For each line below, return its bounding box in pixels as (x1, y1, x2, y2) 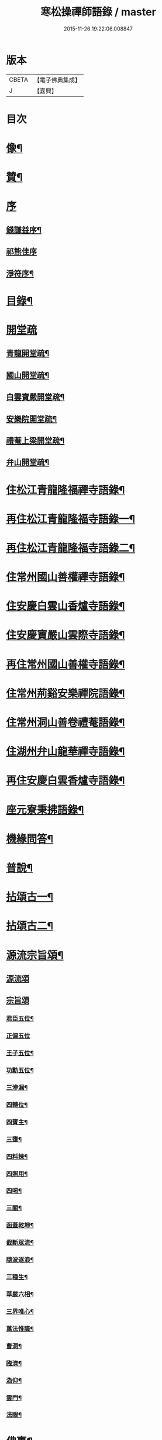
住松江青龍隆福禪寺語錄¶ (6, 483, 125, 496)
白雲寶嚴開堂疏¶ (6, 392, 65, 402)
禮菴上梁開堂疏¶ (6, 435, 65, 445)
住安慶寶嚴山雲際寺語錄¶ (6, 629, 125, 642)
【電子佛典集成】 (33, 76, 81, 84)
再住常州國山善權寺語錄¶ (6, 657, 125, 671)
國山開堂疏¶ (6, 370, 50, 380)
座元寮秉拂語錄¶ (6, 803, 84, 817)
